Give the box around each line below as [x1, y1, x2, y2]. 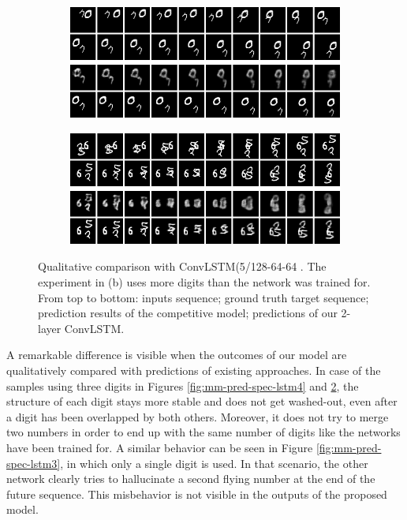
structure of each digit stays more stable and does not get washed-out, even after [6, 393, 398, 410]
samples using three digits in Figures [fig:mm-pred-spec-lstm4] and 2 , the [6, 377, 359, 394]
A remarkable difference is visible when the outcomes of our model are [6, 346, 347, 363]
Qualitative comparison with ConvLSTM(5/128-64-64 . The [38, 258, 327, 275]
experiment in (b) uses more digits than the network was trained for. [38, 274, 371, 290]
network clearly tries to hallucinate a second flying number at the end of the [6, 470, 375, 487]
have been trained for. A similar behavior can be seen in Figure [6, 440, 313, 455]
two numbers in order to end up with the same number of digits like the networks [6, 424, 401, 440]
